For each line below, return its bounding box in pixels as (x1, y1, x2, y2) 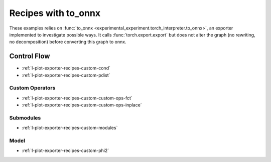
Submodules (9, 114, 41, 121)
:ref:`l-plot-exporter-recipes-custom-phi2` (22, 147, 109, 153)
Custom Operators (9, 84, 56, 91)
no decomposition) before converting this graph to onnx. (9, 39, 126, 45)
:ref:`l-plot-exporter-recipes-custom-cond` (22, 65, 110, 71)
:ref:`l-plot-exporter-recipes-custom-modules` (22, 125, 118, 131)
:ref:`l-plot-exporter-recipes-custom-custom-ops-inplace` (22, 102, 143, 108)
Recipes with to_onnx (9, 7, 100, 18)
